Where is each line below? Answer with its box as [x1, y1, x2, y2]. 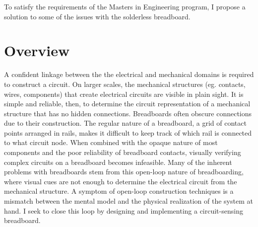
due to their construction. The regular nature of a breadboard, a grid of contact [4, 118, 247, 128]
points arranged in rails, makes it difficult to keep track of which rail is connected [4, 127, 252, 138]
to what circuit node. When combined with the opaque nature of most [4, 137, 218, 148]
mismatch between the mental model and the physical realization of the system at [4, 196, 253, 206]
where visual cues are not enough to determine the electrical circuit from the [4, 176, 237, 186]
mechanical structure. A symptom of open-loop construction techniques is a [4, 186, 234, 196]
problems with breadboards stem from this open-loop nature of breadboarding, [4, 166, 244, 177]
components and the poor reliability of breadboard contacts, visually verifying [4, 147, 241, 157]
